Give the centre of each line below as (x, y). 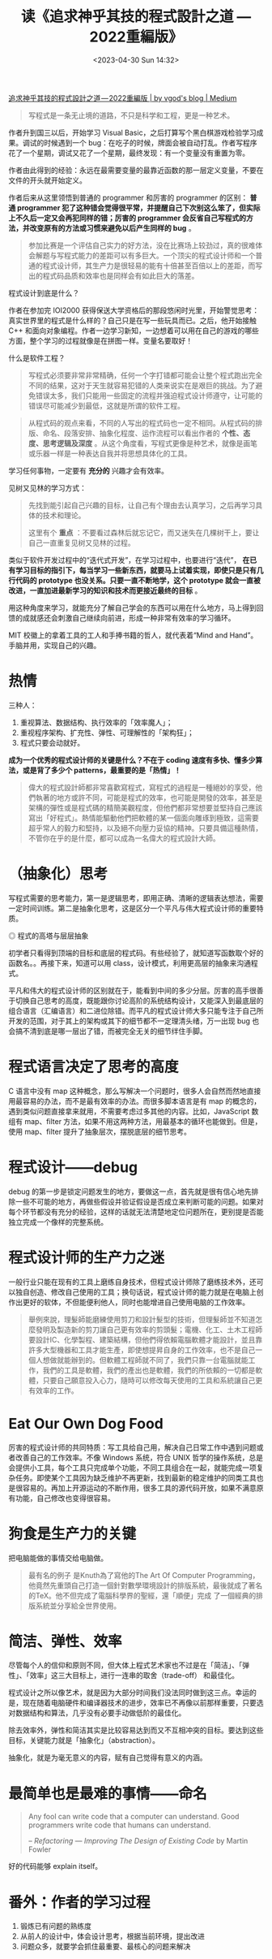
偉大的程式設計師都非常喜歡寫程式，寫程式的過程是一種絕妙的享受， (142, 787)
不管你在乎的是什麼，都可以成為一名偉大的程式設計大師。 (124, 838)
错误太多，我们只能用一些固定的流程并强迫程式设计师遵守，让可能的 (149, 396)
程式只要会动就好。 (52, 742)
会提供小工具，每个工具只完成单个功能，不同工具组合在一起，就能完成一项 (132, 1468)
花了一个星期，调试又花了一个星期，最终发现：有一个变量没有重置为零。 (129, 153)
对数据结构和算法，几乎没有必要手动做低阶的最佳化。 (97, 1713)
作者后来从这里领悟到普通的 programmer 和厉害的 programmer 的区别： (128, 197)
